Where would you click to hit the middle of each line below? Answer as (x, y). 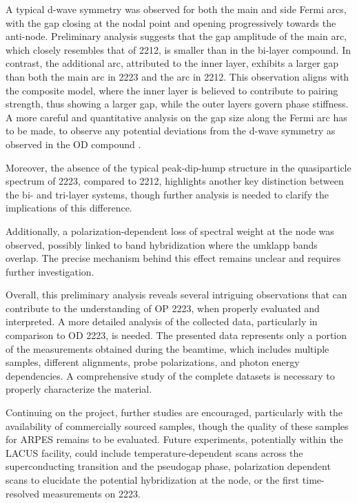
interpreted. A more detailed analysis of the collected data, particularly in (162, 321)
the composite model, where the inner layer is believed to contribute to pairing (172, 90)
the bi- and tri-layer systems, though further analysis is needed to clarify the (167, 194)
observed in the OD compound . (73, 144)
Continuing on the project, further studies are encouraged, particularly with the (174, 412)
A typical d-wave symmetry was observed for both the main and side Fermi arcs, (176, 9)
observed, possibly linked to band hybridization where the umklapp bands (162, 244)
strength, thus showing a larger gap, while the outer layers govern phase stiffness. (177, 104)
